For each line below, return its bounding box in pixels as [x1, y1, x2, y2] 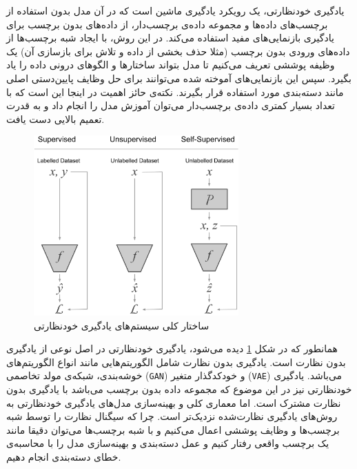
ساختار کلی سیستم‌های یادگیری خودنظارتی [34, 318, 210, 332]
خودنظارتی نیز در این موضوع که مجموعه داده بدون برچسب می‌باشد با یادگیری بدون [6, 381, 352, 396]
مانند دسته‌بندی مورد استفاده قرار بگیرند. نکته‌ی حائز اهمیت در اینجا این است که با [6, 84, 344, 99]
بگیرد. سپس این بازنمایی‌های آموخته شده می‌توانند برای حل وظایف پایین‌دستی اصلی [6, 70, 351, 85]
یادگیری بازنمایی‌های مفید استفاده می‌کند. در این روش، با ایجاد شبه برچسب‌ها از [6, 30, 334, 45]
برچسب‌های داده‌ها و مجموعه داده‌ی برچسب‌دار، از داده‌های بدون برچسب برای [6, 17, 328, 31]
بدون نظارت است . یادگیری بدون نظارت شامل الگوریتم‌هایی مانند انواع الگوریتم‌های [6, 354, 346, 369]
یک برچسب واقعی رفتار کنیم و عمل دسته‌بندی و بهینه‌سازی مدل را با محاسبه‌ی [6, 436, 329, 450]
